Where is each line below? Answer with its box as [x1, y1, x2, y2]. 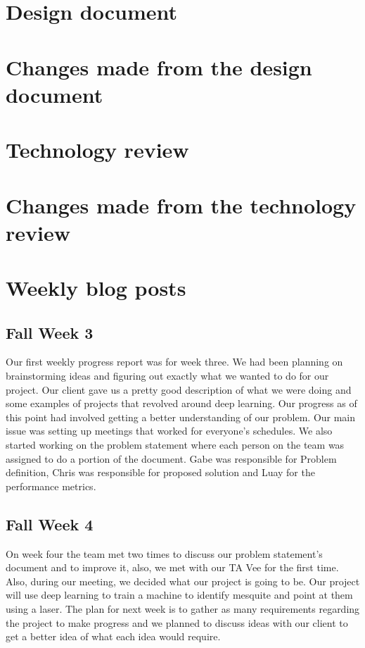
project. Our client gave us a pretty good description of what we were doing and [6, 382, 352, 397]
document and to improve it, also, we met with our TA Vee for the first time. [6, 560, 339, 575]
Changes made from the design [6, 52, 312, 81]
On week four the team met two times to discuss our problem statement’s [6, 546, 323, 561]
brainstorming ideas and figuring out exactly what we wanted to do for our [6, 368, 329, 383]
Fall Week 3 [6, 321, 94, 343]
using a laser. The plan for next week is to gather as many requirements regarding [6, 601, 360, 616]
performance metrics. [6, 478, 96, 493]
